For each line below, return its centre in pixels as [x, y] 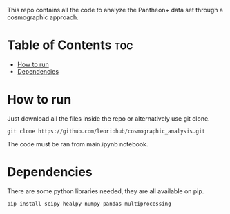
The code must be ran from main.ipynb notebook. [78, 144]
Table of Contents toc [70, 45]
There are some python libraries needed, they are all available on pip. [106, 191]
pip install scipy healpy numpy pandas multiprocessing [89, 204]
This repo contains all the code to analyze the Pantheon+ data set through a [115, 10]
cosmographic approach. [43, 17]
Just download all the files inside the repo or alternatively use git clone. [108, 118]
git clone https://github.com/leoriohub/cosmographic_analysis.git [106, 131]
